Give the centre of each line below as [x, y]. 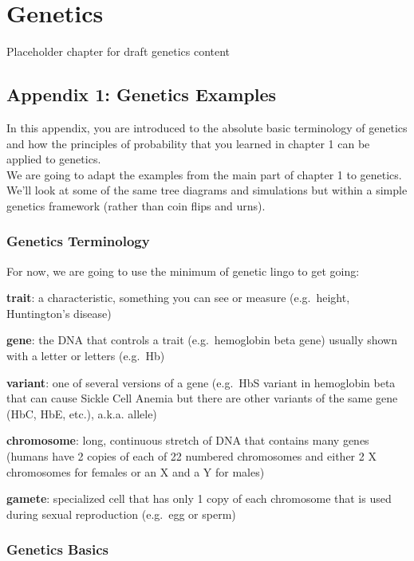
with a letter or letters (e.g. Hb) [86, 356]
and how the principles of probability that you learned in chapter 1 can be [188, 143]
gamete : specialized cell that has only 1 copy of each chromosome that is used [199, 498]
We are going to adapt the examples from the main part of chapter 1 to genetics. [204, 174]
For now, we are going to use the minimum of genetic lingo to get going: [183, 271]
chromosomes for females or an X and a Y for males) [136, 471]
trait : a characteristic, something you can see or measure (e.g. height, [178, 298]
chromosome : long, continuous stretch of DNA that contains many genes [188, 440]
